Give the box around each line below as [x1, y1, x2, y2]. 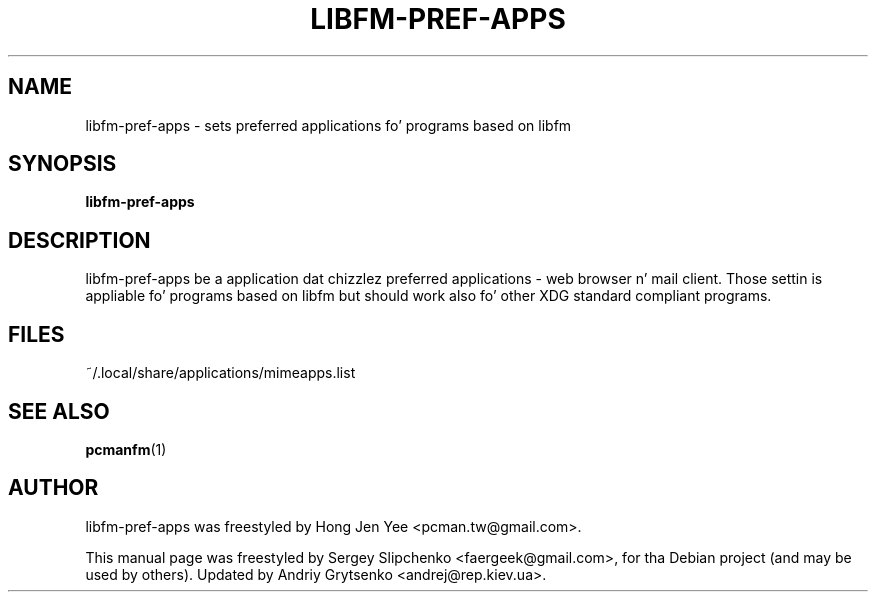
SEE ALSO [8, 398, 110, 424]
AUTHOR [8, 475, 99, 501]
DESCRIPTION [8, 227, 151, 253]
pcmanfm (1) [85, 440, 167, 458]
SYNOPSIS [8, 151, 117, 177]
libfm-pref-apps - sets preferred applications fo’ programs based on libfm [85, 116, 572, 134]
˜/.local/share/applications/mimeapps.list [85, 364, 356, 382]
